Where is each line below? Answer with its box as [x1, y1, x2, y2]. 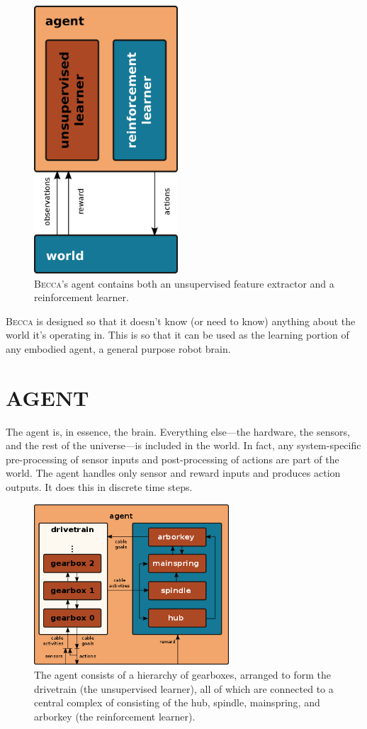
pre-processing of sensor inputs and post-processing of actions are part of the [6, 451, 339, 466]
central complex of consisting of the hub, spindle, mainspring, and [34, 695, 320, 710]
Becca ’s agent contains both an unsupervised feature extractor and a [34, 276, 334, 290]
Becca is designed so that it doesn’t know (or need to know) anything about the [6, 313, 356, 328]
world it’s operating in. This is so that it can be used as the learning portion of [6, 327, 349, 342]
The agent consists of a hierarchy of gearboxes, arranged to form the [34, 667, 331, 682]
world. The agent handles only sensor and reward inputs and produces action [6, 465, 341, 480]
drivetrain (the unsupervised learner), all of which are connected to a [34, 681, 334, 696]
